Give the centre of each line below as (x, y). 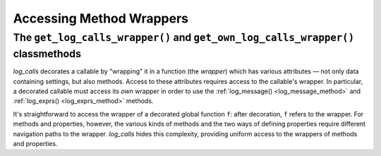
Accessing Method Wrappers (101, 18)
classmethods (47, 54)
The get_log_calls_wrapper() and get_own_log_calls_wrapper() (184, 37)
